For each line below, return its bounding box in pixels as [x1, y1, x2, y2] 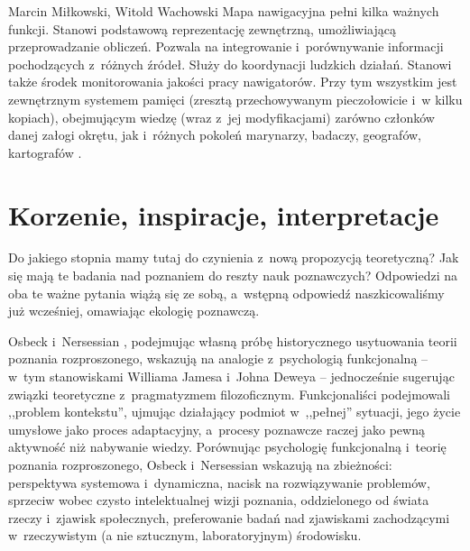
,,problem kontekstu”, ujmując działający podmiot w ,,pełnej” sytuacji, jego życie [8, 402, 461, 421]
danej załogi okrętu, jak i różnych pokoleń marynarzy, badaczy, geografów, [8, 125, 421, 144]
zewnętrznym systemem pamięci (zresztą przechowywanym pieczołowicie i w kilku [8, 89, 463, 108]
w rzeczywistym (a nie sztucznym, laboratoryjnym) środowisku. [8, 526, 362, 545]
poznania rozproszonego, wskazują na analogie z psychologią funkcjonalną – [8, 349, 429, 368]
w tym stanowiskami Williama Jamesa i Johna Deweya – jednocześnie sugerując [8, 367, 455, 386]
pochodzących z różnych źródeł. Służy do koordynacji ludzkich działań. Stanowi [8, 54, 452, 73]
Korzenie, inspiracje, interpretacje [8, 196, 439, 233]
